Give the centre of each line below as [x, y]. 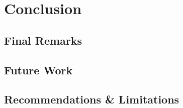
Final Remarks [43, 40]
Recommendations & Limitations [92, 99]
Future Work [38, 70]
